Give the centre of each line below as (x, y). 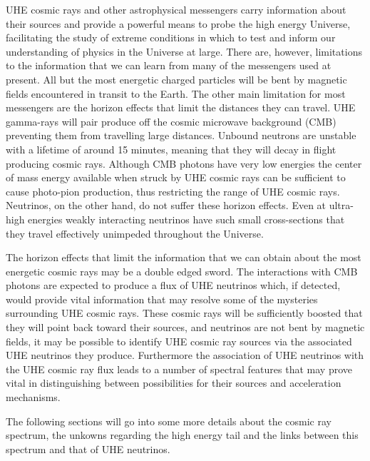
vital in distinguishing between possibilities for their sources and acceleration (174, 383)
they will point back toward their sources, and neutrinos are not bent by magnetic (185, 327)
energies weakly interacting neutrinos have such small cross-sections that (186, 219)
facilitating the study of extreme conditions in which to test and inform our (171, 37)
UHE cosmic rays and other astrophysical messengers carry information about (176, 9)
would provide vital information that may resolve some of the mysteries (162, 299)
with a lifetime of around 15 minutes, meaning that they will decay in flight (171, 149)
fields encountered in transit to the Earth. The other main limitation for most (176, 93)
